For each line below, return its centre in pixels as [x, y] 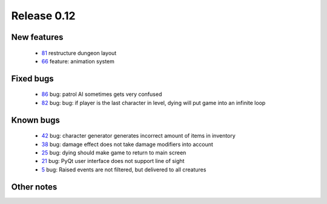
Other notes [34, 187]
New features [37, 37]
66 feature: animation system [78, 61]
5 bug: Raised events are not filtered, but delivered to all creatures [124, 170]
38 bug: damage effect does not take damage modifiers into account [127, 144]
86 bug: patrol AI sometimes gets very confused [102, 94]
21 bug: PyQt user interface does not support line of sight [113, 161]
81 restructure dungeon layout [79, 53]
